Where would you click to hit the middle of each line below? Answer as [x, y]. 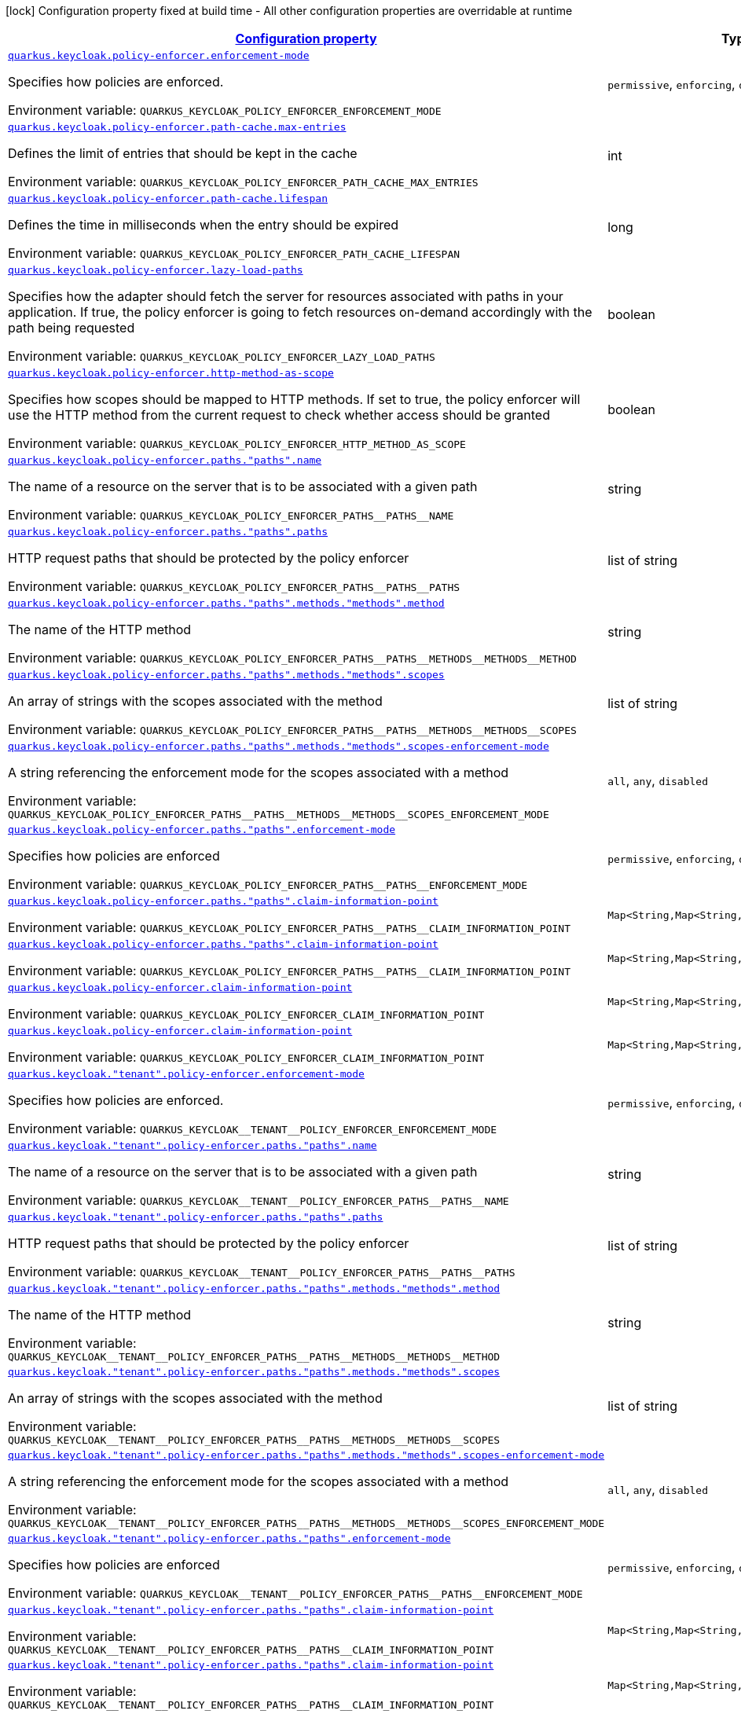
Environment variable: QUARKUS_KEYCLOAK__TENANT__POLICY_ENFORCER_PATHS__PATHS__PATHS [262, 1272]
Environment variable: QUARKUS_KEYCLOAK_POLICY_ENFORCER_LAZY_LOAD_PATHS [222, 356]
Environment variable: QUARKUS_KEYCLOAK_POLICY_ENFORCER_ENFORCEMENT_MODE [225, 110]
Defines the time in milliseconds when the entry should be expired [204, 225]
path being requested [72, 328]
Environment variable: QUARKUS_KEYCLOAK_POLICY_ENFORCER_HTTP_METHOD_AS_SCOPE [237, 443]
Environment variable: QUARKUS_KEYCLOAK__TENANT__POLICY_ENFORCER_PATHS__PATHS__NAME [259, 1200]
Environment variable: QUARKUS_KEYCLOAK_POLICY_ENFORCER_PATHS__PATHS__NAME [231, 515]
